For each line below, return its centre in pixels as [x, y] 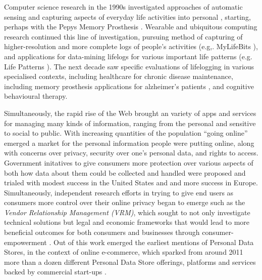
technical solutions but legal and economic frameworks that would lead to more [127, 222]
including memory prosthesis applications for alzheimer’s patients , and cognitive [129, 86]
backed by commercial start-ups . [55, 272]
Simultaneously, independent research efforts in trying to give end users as [119, 192]
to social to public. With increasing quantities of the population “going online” [126, 133]
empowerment [25, 242]
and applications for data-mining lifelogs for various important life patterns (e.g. [128, 56]
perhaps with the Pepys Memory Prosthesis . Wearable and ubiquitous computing [131, 27]
